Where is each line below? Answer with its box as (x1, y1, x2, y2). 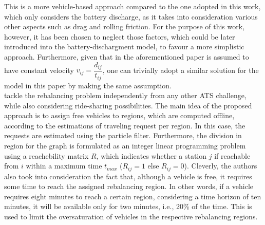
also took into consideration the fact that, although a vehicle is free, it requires (4, 171, 252, 181)
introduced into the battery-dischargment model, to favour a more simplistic (4, 41, 244, 52)
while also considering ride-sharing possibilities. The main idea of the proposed (4, 100, 252, 110)
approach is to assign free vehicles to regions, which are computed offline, (4, 110, 235, 121)
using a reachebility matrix (4, 150, 89, 161)
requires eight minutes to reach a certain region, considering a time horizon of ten (4, 191, 261, 201)
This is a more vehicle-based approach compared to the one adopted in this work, (4, 1, 261, 11)
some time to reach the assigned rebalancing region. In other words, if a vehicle (4, 181, 254, 192)
